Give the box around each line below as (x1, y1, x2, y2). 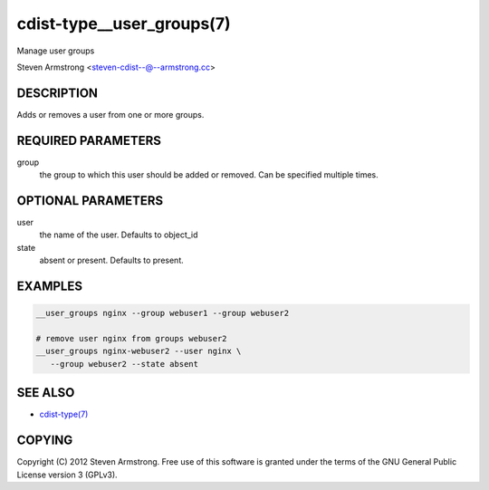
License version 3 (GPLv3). (16, 469, 118, 480)
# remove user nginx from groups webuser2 (35, 333, 227, 343)
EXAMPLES (16, 279, 83, 294)
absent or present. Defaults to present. (39, 255, 185, 266)
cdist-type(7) (39, 408, 89, 420)
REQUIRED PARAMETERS (16, 132, 162, 149)
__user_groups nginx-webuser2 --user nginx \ (35, 346, 242, 357)
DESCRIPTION (16, 85, 99, 101)
